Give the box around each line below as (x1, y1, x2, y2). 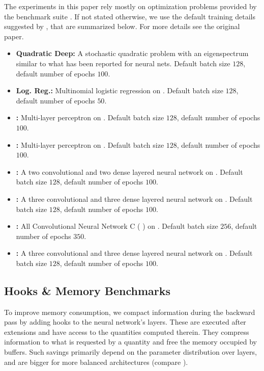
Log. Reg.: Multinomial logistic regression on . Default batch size (16, 85, 223, 96)
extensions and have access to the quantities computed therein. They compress (4, 326, 249, 337)
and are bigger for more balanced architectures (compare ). (4, 356, 188, 367)
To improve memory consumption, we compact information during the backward (4, 306, 255, 317)
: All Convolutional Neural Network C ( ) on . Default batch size (16, 221, 218, 231)
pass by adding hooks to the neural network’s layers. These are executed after (4, 316, 246, 327)
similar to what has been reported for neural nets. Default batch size (16, 58, 230, 68)
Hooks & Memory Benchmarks (4, 282, 171, 298)
